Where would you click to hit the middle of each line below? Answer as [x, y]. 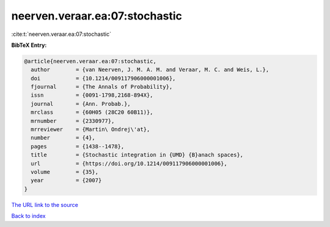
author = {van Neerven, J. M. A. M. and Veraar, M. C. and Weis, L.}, [150, 70]
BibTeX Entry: [29, 45]
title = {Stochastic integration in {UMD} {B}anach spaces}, [137, 155]
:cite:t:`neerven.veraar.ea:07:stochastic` [61, 34]
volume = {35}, [65, 172]
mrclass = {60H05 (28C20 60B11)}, [92, 112]
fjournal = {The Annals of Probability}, [102, 87]
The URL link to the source [45, 204]
